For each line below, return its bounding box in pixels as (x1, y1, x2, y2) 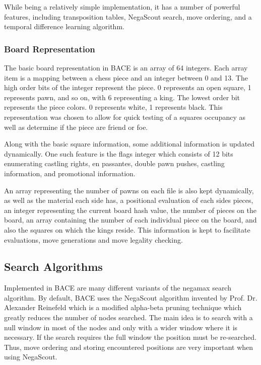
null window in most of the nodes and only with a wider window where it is (4, 322, 238, 332)
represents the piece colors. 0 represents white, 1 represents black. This (4, 102, 223, 112)
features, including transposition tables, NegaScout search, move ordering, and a (4, 11, 252, 22)
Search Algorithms (4, 259, 103, 274)
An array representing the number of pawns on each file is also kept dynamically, (4, 185, 254, 195)
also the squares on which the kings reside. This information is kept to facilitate (4, 224, 250, 235)
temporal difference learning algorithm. (4, 21, 124, 32)
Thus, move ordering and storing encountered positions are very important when (4, 341, 253, 352)
